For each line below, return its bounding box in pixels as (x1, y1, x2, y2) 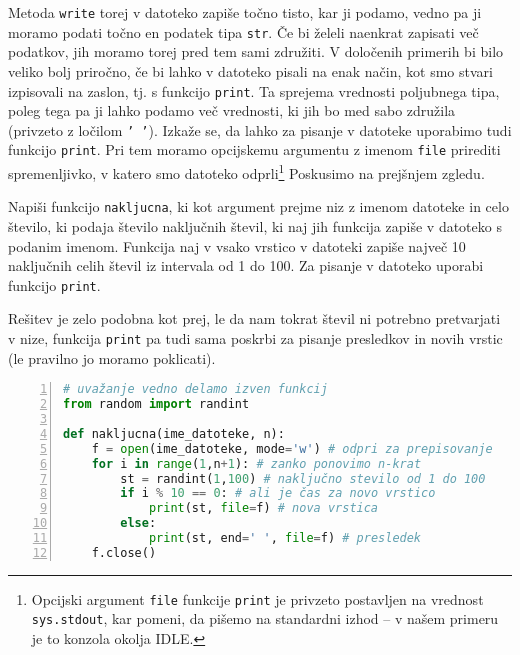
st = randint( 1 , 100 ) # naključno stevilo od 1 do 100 (120, 471, 486, 486)
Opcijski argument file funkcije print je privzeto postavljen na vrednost (31, 588, 484, 609)
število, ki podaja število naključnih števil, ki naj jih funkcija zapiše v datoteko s (8, 215, 502, 236)
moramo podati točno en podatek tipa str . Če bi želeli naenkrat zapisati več (8, 21, 479, 42)
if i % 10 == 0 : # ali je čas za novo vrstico (120, 486, 436, 501)
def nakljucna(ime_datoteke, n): (63, 426, 285, 441)
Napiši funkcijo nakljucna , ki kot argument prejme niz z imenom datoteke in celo (8, 196, 509, 217)
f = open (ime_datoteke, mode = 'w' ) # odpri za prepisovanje (91, 441, 493, 456)
